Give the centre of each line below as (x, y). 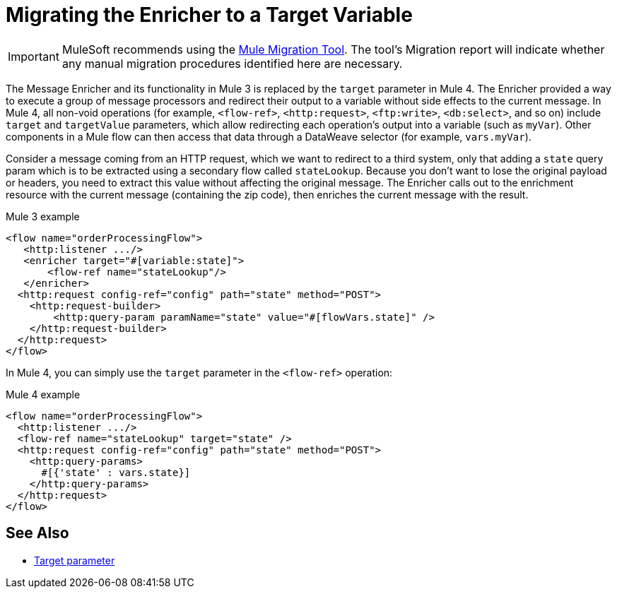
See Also (37, 533)
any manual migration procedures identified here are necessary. (232, 63)
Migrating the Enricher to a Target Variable (209, 15)
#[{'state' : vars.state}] (116, 472)
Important (34, 56)
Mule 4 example (43, 394)
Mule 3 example (43, 216)
